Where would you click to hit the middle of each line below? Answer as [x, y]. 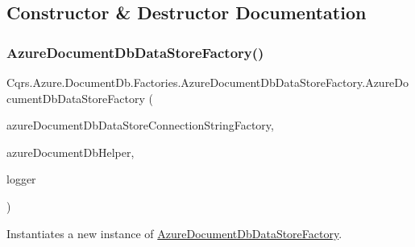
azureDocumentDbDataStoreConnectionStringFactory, [140, 125]
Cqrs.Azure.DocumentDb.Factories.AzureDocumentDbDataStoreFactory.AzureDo [208, 82]
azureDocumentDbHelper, [71, 152]
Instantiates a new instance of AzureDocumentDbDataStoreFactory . [174, 233]
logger [21, 179]
